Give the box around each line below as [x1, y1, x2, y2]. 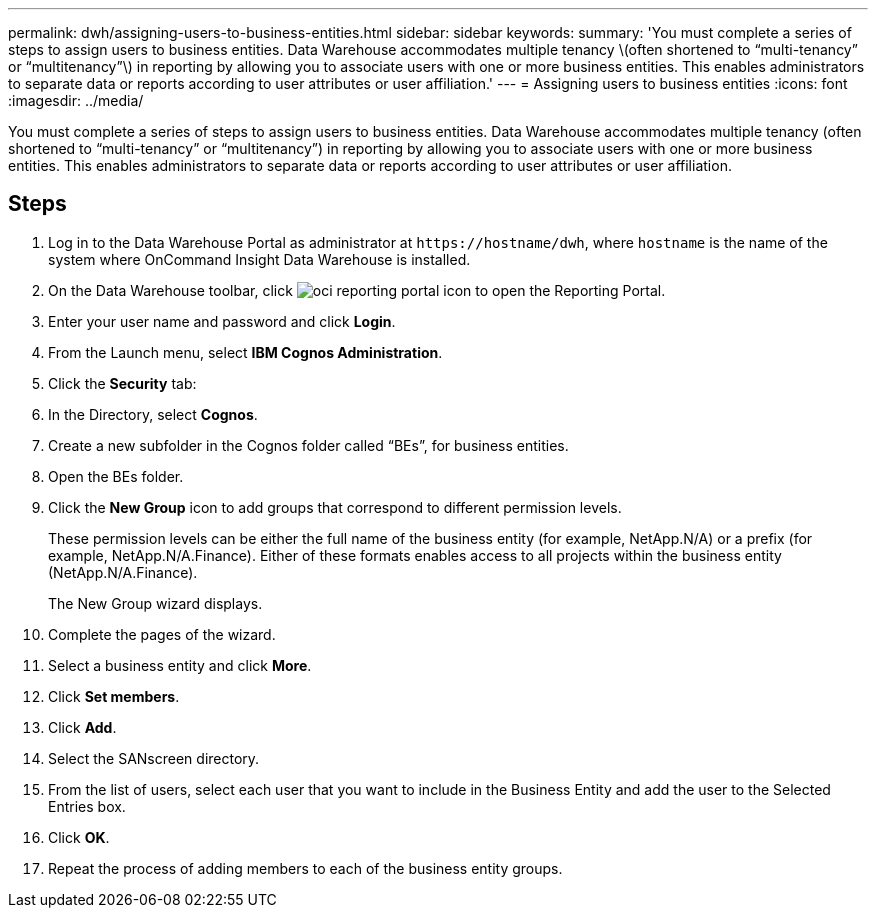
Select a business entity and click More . [48, 656, 312, 674]
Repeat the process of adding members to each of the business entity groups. [48, 859, 563, 877]
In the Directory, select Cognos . [48, 405, 258, 423]
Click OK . [48, 828, 110, 846]
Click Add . [48, 718, 117, 736]
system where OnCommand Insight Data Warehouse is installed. [48, 250, 471, 268]
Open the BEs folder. [48, 467, 184, 485]
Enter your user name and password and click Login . [48, 312, 396, 330]
